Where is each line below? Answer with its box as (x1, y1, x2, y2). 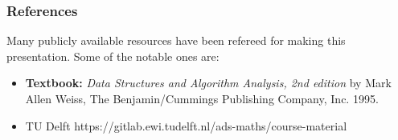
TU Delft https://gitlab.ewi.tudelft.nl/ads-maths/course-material (25, 117, 347, 134)
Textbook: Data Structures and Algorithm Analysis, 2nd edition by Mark (25, 74, 392, 91)
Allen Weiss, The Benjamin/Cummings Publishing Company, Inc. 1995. (25, 90, 379, 106)
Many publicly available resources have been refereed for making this (6, 32, 346, 49)
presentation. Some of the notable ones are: (6, 47, 220, 64)
